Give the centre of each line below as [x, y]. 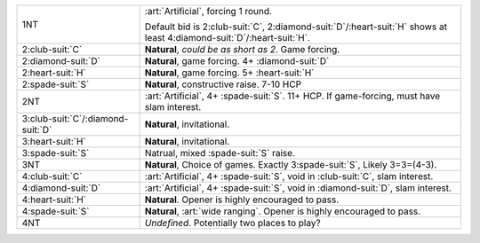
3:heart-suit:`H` [54, 141]
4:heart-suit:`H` [54, 200]
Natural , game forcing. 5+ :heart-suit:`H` [229, 73]
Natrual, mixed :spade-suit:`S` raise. [220, 153]
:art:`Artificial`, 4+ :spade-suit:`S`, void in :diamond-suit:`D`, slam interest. [298, 188]
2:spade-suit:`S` [56, 84]
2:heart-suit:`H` [54, 73]
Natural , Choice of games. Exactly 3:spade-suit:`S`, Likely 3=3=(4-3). [291, 165]
